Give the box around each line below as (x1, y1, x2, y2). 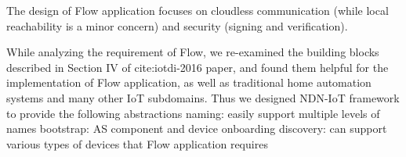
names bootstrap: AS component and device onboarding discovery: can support (6, 120, 387, 137)
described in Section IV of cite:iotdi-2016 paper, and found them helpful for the (6, 59, 389, 75)
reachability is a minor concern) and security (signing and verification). (6, 17, 348, 34)
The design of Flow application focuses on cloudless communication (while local (6, 2, 389, 18)
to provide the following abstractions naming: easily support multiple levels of (6, 105, 380, 121)
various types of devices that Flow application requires (6, 135, 268, 152)
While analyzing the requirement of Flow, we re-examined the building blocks (6, 44, 379, 60)
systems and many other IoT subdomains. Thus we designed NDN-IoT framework (6, 89, 400, 105)
